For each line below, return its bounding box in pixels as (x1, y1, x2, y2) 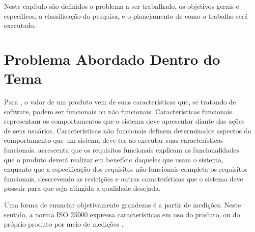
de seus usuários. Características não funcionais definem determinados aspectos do (4, 125, 252, 135)
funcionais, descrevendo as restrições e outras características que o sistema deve (4, 173, 243, 183)
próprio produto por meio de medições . (4, 219, 124, 229)
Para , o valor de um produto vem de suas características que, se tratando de (4, 97, 236, 107)
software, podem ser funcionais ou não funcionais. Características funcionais (4, 106, 232, 116)
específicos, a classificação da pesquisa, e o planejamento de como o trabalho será (4, 10, 248, 21)
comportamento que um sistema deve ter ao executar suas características (4, 135, 224, 145)
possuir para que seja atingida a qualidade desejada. (4, 183, 161, 193)
